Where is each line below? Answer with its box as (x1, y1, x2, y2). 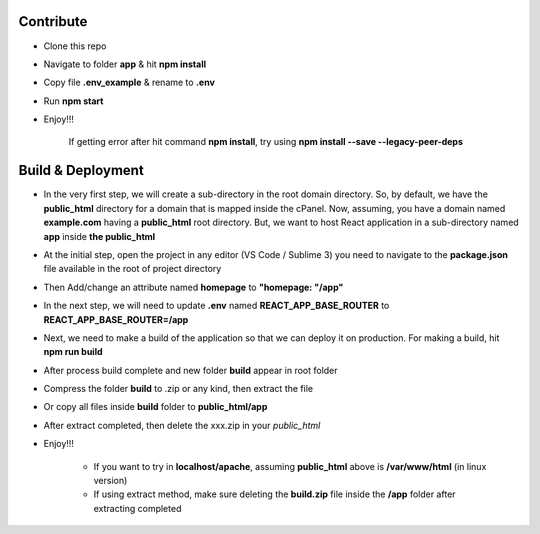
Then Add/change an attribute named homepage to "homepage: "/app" (43, 281, 344, 293)
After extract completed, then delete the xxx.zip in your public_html (43, 419, 321, 431)
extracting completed (93, 502, 182, 514)
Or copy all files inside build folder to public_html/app (43, 401, 268, 413)
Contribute (18, 13, 88, 30)
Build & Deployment (18, 162, 144, 179)
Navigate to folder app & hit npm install (43, 58, 207, 70)
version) (93, 475, 128, 487)
